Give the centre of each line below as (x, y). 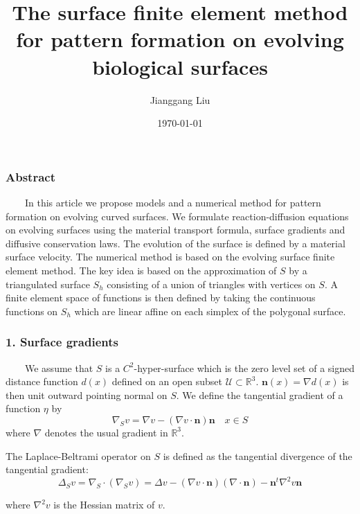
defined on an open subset (167, 381)
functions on (32, 311)
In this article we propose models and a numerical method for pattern (173, 202)
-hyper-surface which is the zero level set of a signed (244, 367)
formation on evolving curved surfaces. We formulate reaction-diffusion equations (177, 216)
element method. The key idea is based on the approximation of (141, 270)
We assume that (59, 367)
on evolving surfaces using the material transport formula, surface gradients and (175, 230)
